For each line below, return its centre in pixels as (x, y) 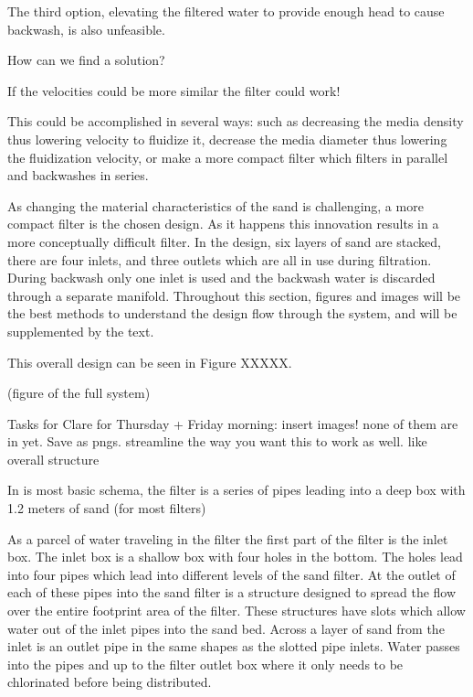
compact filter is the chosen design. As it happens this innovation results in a (223, 224)
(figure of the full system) (79, 393)
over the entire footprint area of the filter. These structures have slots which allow (236, 611)
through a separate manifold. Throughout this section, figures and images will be (234, 295)
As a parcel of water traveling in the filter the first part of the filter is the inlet (228, 538)
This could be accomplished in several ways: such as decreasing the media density (236, 121)
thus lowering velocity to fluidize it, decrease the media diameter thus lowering (227, 139)
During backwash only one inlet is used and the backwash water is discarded (221, 278)
